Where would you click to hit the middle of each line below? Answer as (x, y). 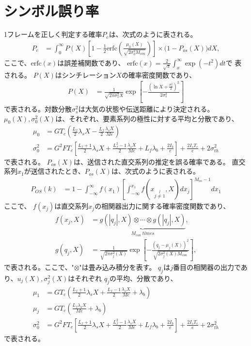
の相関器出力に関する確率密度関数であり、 (162, 206)
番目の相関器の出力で (207, 267)
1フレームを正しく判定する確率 (53, 34)
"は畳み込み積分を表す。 (118, 267)
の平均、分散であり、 (143, 278)
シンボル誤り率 (52, 11)
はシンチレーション (86, 74)
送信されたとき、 (58, 171)
